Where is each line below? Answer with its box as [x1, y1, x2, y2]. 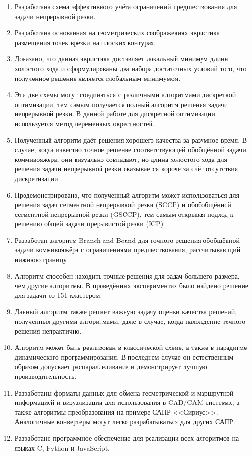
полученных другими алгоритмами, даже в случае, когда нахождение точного [14, 316, 246, 326]
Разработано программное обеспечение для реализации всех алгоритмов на [14, 432, 239, 443]
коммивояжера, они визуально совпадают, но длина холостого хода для [14, 154, 227, 164]
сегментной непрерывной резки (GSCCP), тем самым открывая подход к [14, 209, 234, 219]
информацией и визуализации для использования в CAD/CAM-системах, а [14, 397, 240, 407]
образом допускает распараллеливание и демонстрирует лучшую [14, 361, 207, 372]
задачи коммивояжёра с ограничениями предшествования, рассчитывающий [14, 244, 241, 255]
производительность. [14, 371, 76, 381]
